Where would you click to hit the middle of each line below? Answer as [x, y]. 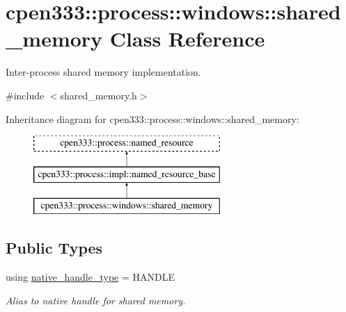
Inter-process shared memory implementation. [103, 72]
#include [25, 95]
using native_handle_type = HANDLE [90, 277]
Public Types [54, 248]
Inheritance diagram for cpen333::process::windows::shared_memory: [152, 118]
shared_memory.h [99, 95]
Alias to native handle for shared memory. [96, 300]
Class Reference [187, 39]
